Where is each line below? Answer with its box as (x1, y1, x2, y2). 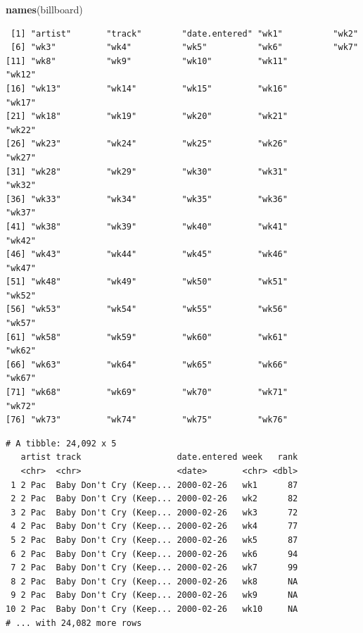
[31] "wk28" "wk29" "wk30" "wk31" (6, 166, 288, 177)
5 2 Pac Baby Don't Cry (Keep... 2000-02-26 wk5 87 (11, 534, 298, 545)
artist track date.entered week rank (20, 452, 298, 463)
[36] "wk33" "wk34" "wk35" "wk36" (6, 194, 288, 204)
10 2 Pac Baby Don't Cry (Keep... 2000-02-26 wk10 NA (6, 603, 298, 614)
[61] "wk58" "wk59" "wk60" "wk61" (6, 332, 288, 342)
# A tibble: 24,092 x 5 (6, 438, 117, 449)
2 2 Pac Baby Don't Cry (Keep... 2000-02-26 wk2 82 (11, 494, 298, 504)
